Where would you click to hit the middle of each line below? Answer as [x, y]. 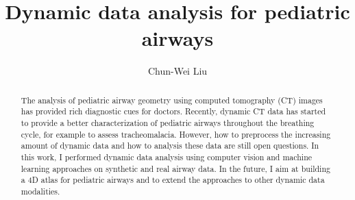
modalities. [40, 191]
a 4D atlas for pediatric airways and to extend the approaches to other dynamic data [173, 180]
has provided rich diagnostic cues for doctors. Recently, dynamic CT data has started [173, 111]
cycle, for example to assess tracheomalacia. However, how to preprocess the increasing [176, 134]
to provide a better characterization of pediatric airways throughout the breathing [168, 123]
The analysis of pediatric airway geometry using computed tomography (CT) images [172, 100]
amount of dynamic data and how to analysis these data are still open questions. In [170, 146]
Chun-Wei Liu [177, 71]
